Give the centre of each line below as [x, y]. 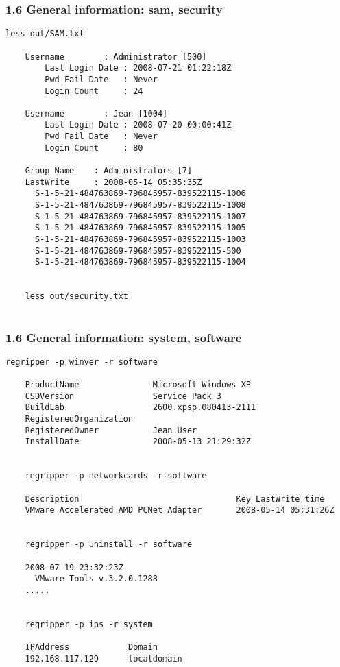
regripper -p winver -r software [82, 362]
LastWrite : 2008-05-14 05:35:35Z [113, 182]
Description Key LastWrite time [175, 499]
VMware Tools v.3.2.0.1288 [96, 579]
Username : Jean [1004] [96, 113]
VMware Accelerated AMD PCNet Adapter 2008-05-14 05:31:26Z [180, 510]
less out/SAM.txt [45, 34]
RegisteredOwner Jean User [111, 430]
